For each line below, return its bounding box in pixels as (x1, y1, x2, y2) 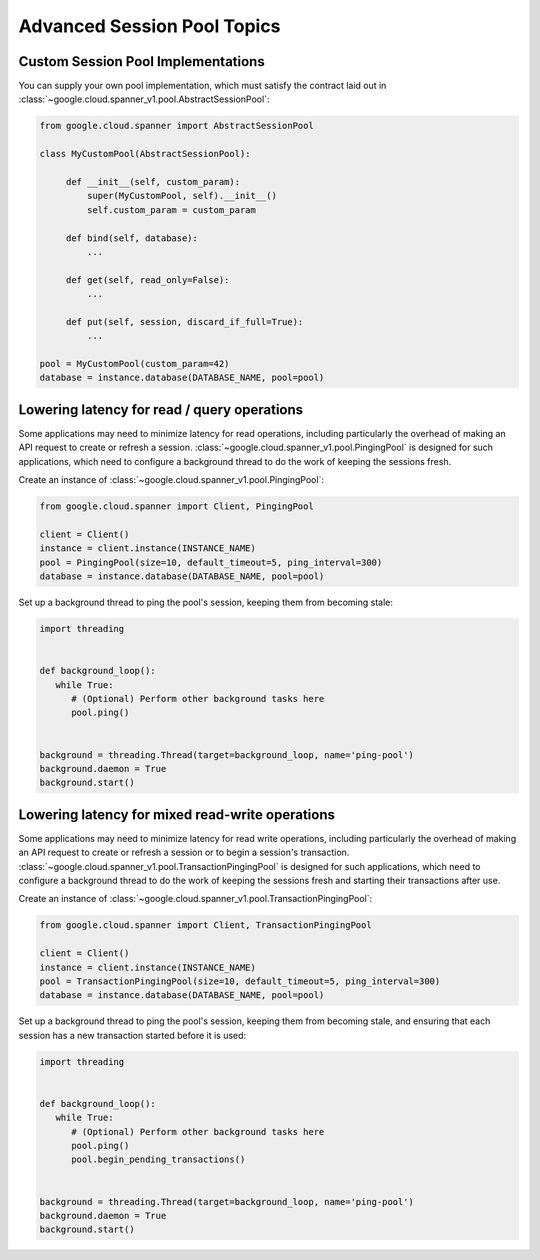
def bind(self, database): (65, 232, 199, 244)
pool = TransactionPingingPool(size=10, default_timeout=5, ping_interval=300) (39, 975, 441, 987)
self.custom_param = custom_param (86, 204, 257, 215)
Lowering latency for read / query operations (18, 401, 304, 418)
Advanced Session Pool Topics (18, 15, 281, 37)
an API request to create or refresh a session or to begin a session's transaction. (18, 846, 350, 859)
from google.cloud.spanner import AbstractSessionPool (39, 120, 314, 132)
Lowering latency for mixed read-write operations (18, 806, 335, 823)
